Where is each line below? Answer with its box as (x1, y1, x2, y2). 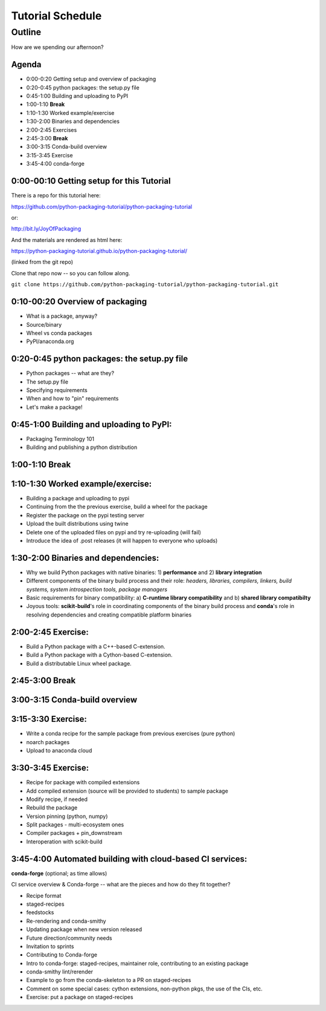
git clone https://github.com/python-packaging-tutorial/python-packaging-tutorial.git (11, 281, 279, 288)
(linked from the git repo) (11, 258, 74, 266)
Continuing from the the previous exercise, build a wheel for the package (26, 503, 208, 511)
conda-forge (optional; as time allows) (11, 869, 107, 877)
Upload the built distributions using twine (26, 520, 129, 528)
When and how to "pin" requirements (26, 395, 119, 402)
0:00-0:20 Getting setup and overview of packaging (26, 76, 156, 83)
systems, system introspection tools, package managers (26, 586, 168, 593)
